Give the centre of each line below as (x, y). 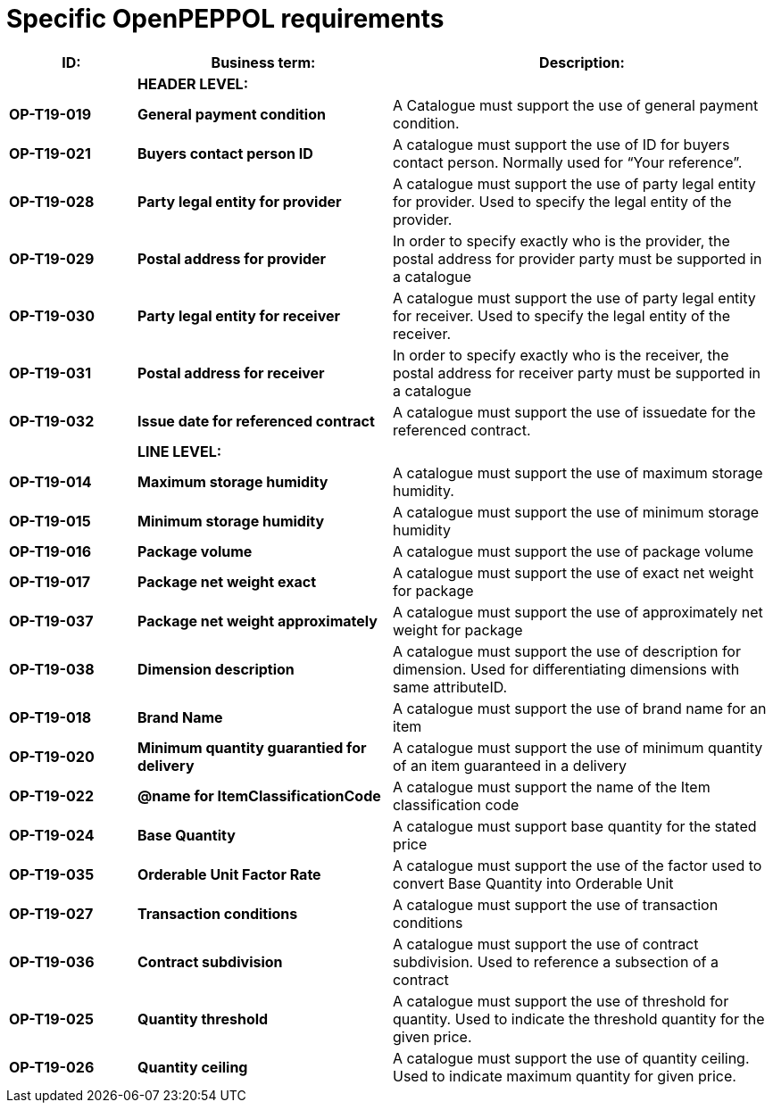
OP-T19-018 (50, 717)
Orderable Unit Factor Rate (229, 874)
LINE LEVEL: (179, 451)
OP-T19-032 (52, 421)
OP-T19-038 (52, 669)
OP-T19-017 (50, 581)
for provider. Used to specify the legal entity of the (562, 201)
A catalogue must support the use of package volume (573, 551)
